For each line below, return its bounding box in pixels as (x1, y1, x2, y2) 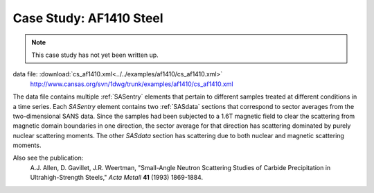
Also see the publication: (12, 153, 84, 162)
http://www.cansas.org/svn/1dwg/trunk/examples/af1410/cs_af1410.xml (30, 80, 233, 88)
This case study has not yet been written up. (31, 51, 159, 59)
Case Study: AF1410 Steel (12, 10, 163, 26)
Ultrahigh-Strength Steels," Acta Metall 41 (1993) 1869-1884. (30, 174, 204, 182)
